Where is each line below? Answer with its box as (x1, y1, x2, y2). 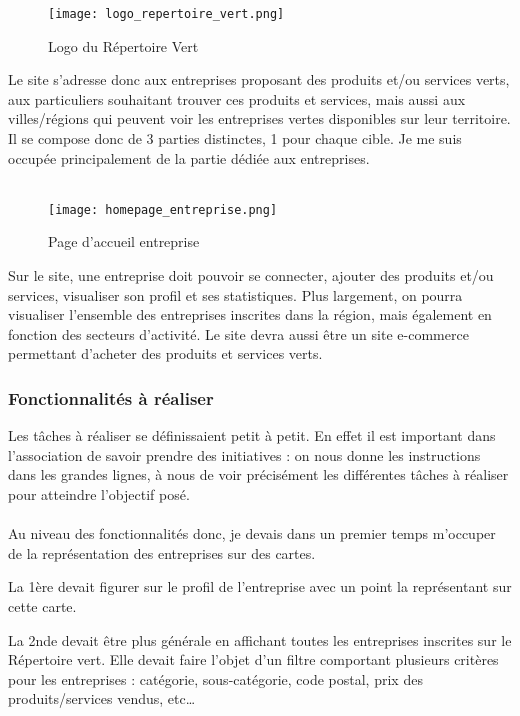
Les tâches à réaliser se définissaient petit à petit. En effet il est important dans (8, 425, 496, 446)
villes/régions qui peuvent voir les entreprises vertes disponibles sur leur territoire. (8, 108, 511, 129)
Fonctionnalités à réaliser (8, 385, 214, 410)
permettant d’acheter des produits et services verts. (8, 343, 323, 364)
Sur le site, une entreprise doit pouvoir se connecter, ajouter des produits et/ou (8, 265, 494, 286)
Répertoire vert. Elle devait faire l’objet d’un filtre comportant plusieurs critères (8, 649, 499, 670)
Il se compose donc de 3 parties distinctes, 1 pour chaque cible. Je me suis (8, 128, 462, 149)
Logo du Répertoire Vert (48, 35, 199, 56)
